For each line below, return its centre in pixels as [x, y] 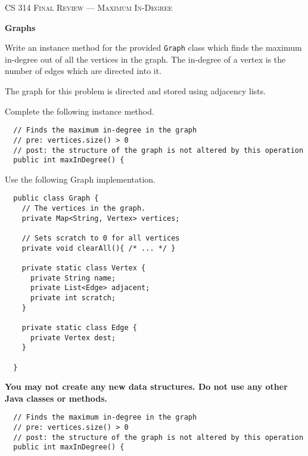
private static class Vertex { [84, 268]
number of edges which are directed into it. [83, 71]
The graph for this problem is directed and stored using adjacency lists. [136, 91]
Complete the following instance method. [80, 111]
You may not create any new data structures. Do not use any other [146, 386]
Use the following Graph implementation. [80, 179]
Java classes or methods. [56, 398]
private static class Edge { [79, 327]
